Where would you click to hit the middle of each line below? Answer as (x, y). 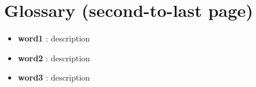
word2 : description (54, 58)
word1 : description (54, 38)
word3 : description (54, 77)
